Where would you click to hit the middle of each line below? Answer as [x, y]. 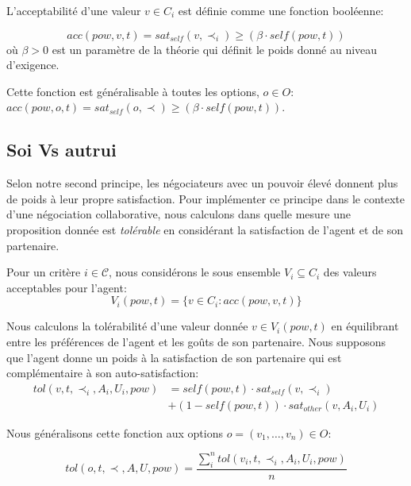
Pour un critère [44, 272]
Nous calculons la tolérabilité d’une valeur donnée [127, 326]
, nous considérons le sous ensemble [195, 272]
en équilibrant [365, 326]
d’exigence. [33, 65]
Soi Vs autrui [61, 150]
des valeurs [350, 272]
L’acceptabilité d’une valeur [74, 10]
